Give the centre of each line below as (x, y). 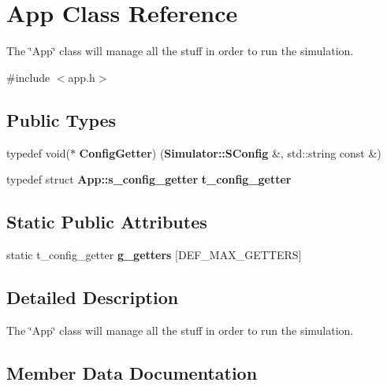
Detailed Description (93, 297)
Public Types (61, 119)
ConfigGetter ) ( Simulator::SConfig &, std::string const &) (230, 152)
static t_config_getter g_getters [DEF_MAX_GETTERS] (154, 254)
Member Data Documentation (132, 372)
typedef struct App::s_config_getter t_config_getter (149, 179)
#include (28, 77)
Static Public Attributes (107, 222)
